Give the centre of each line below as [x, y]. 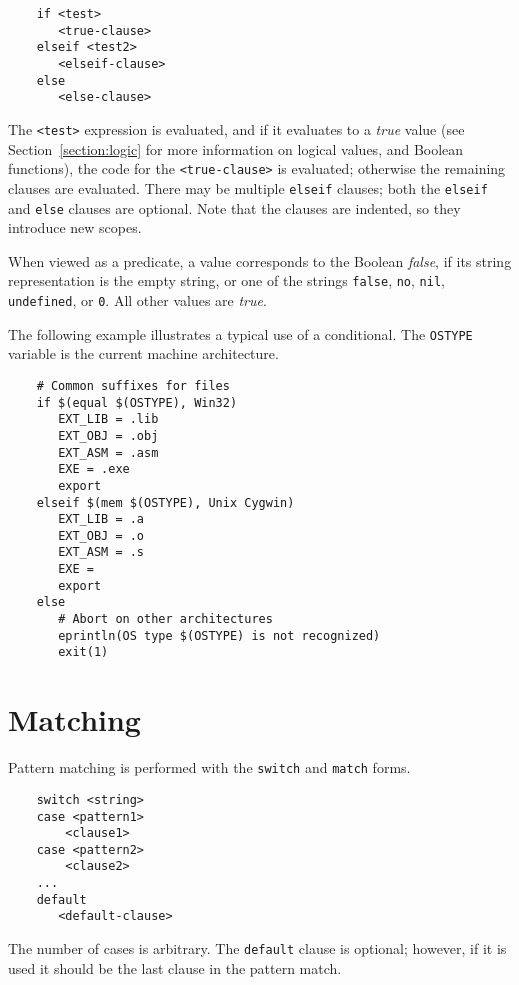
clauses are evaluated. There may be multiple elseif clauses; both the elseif [248, 187]
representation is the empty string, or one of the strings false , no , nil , [226, 280]
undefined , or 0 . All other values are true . [137, 300]
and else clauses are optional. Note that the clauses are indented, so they [234, 207]
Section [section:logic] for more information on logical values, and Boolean [236, 148]
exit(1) [83, 652]
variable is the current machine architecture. [143, 353]
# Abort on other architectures [165, 619]
